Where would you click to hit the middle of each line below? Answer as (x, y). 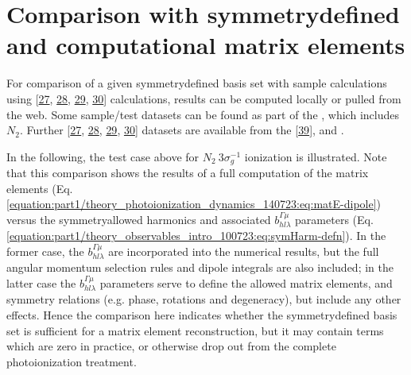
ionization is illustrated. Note (316, 156)
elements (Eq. (40, 188)
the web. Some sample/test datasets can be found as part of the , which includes (203, 114)
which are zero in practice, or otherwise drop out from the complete (171, 346)
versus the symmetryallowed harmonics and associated (139, 219)
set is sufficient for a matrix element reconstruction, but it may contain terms (195, 330)
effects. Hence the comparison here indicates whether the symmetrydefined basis (202, 314)
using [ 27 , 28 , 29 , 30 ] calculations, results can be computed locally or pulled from (204, 98)
